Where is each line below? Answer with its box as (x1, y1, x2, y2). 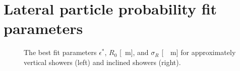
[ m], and (119, 47, 149, 57)
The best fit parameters (24, 47, 97, 57)
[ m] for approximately (161, 47, 236, 57)
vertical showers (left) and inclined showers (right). (24, 56, 181, 67)
